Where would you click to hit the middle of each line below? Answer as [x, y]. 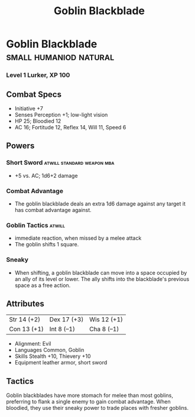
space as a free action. [43, 285]
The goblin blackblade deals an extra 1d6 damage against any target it [100, 203]
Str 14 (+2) [25, 320]
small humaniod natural [60, 57]
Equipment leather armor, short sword [61, 363]
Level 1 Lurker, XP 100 [38, 75]
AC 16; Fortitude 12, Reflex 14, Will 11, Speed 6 [70, 127]
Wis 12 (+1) [106, 320]
